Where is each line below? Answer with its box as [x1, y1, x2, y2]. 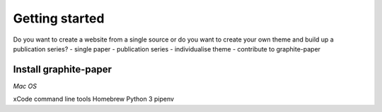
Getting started [13, 11, 105, 26]
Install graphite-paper [13, 63, 112, 75]
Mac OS [13, 82, 37, 90]
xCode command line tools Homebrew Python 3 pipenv [13, 95, 175, 104]
